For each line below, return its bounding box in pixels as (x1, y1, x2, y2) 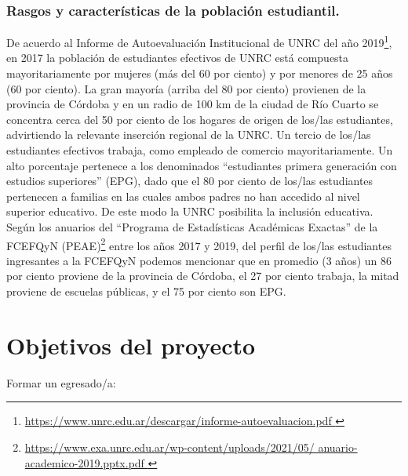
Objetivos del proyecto (6, 329, 256, 361)
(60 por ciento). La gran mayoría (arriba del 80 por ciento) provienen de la (6, 80, 366, 96)
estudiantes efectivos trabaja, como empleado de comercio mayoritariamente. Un (6, 142, 393, 158)
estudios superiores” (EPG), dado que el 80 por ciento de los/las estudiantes (6, 173, 373, 189)
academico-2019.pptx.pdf (24, 454, 144, 471)
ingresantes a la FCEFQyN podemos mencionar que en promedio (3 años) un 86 (6, 252, 392, 268)
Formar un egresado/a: (6, 374, 116, 391)
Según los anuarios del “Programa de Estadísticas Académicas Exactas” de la (6, 219, 378, 234)
